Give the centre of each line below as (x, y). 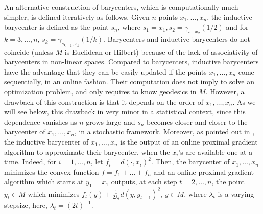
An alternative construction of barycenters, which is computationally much (121, 7)
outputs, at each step (144, 182)
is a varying (236, 193)
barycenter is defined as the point (56, 27)
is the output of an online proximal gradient (189, 141)
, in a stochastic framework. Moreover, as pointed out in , (164, 132)
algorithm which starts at (44, 182)
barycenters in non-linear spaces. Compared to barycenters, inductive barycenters (131, 62)
